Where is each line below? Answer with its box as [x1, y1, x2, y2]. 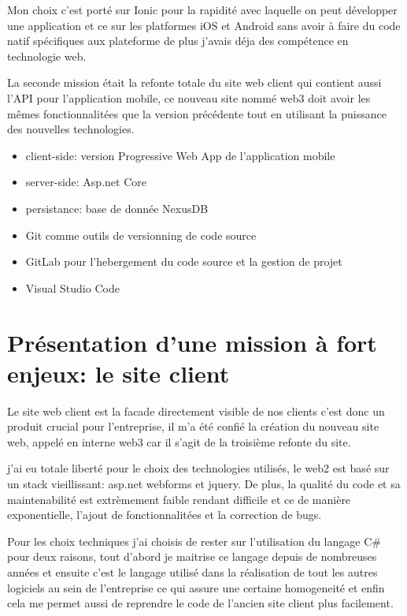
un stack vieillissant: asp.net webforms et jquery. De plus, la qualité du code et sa [7, 476, 401, 491]
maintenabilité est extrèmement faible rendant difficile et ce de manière [7, 491, 351, 507]
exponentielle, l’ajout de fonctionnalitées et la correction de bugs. [7, 506, 322, 523]
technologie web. [7, 47, 87, 64]
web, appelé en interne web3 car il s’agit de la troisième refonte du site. [7, 433, 351, 450]
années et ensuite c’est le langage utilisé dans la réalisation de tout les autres [7, 563, 378, 580]
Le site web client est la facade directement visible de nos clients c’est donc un [7, 402, 385, 419]
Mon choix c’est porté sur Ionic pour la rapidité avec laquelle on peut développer [7, 2, 398, 17]
